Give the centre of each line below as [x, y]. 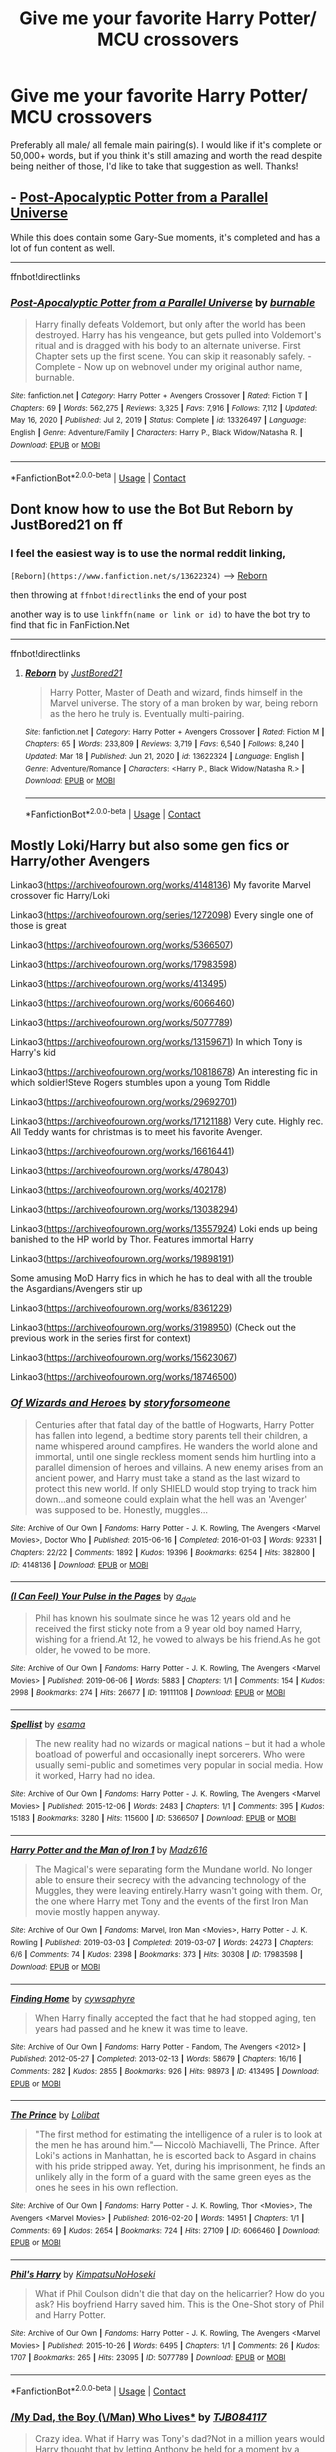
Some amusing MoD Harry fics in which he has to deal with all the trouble [161, 1278]
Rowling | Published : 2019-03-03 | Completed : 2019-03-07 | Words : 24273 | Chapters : [162, 1942]
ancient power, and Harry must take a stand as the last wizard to [167, 1478]
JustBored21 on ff [66, 525]
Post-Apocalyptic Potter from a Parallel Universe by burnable [163, 302]
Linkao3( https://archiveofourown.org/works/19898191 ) [122, 1259]
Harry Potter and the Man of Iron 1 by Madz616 [109, 1850]
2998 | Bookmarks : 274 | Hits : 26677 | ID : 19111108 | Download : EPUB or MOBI [148, 1693]
